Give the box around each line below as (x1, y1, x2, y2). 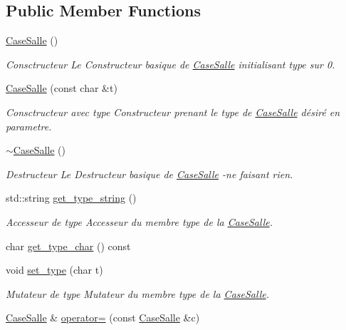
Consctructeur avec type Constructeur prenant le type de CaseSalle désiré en (6, 104, 340, 119)
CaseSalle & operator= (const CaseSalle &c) (6, 310, 200, 325)
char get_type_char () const (6, 238, 131, 253)
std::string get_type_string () (6, 190, 137, 205)
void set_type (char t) (6, 262, 103, 277)
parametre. (6, 118, 52, 133)
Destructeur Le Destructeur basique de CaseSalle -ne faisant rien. (6, 166, 293, 181)
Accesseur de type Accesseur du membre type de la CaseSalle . (6, 214, 273, 229)
